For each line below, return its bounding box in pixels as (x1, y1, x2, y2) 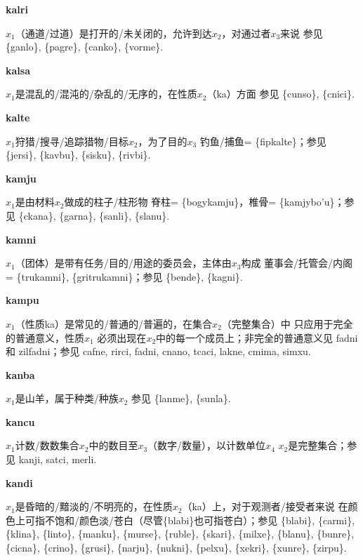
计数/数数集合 (15, 438, 79, 453)
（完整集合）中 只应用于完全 (221, 316, 353, 331)
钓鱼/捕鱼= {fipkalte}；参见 (199, 133, 326, 148)
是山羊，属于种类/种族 (15, 391, 119, 406)
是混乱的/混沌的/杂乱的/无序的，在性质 (15, 86, 197, 101)
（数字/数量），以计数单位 (147, 438, 266, 453)
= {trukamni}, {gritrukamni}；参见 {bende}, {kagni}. (6, 269, 243, 284)
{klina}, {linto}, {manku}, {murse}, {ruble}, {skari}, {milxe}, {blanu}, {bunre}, (6, 526, 355, 541)
